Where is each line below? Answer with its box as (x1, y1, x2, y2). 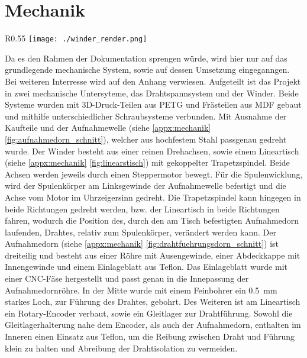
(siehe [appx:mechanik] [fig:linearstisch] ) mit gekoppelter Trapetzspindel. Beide (5, 156, 290, 169)
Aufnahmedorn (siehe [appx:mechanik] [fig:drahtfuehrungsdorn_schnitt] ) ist (5, 237, 279, 250)
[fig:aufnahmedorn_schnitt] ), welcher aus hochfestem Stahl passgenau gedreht (5, 133, 287, 145)
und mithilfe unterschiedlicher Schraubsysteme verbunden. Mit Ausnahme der (5, 109, 287, 122)
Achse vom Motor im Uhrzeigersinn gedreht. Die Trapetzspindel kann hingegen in (5, 191, 301, 203)
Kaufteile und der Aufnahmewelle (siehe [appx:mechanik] (5, 121, 211, 134)
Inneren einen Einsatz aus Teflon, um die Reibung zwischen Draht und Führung (5, 330, 295, 343)
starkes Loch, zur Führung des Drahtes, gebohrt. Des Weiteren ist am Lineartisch (5, 295, 300, 308)
